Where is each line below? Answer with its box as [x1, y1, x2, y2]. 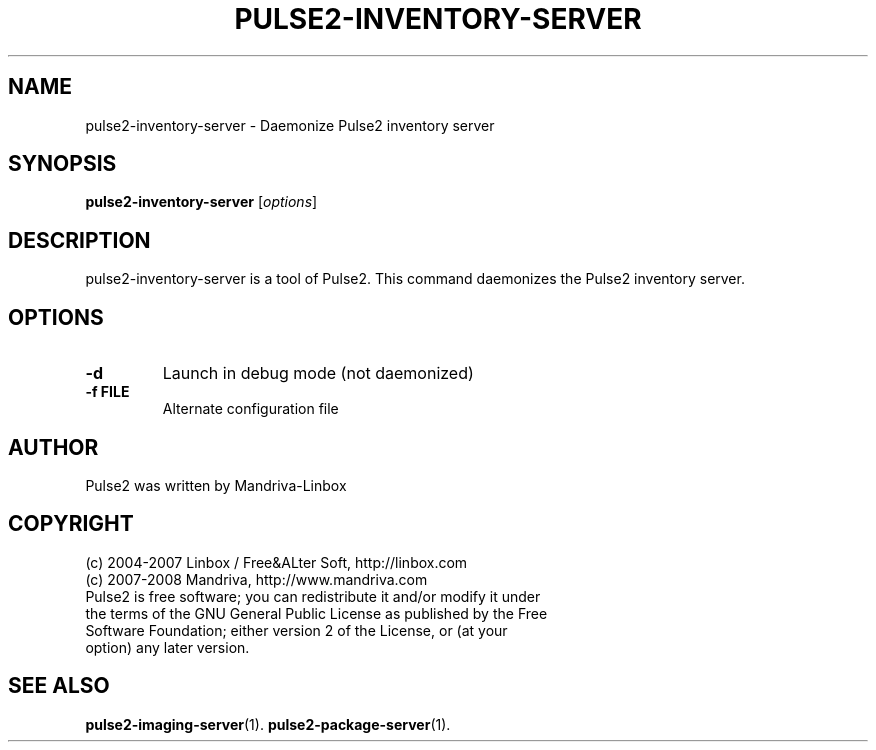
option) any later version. [85, 638, 250, 656]
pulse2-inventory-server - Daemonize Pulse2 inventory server [85, 116, 495, 134]
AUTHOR [8, 434, 99, 460]
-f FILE [85, 383, 130, 401]
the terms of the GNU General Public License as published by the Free [85, 604, 548, 622]
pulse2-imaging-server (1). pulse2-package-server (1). [85, 715, 451, 733]
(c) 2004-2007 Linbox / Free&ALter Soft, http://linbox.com [85, 553, 468, 571]
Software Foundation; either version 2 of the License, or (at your [85, 621, 508, 639]
